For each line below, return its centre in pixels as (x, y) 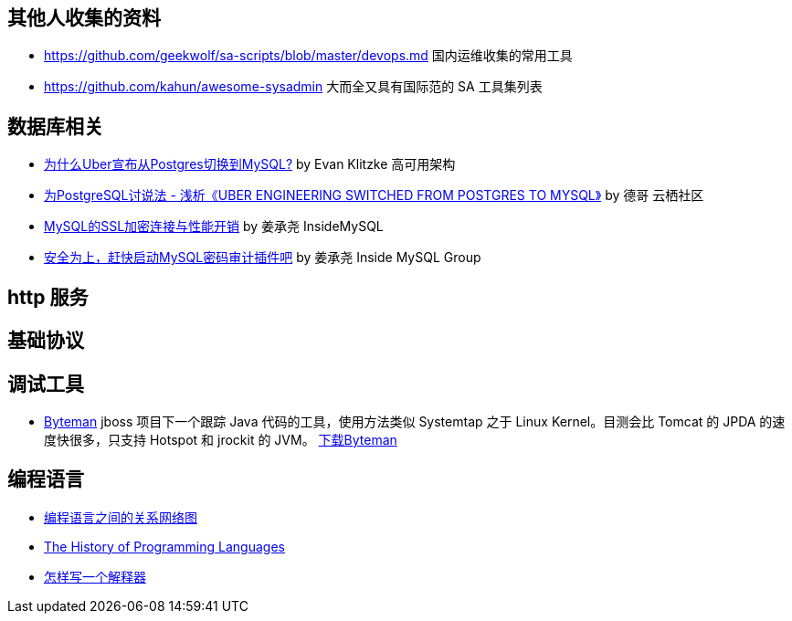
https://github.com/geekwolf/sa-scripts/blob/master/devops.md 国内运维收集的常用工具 (308, 56)
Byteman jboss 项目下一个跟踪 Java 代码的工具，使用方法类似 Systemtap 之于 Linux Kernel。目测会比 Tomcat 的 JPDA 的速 (415, 421)
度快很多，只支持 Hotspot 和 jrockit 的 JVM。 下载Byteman (221, 439)
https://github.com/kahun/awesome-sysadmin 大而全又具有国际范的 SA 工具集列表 (293, 87)
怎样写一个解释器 (95, 576)
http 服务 (48, 297)
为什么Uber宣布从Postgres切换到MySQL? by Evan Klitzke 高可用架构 (250, 164)
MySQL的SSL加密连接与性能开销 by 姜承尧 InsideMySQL (214, 226)
